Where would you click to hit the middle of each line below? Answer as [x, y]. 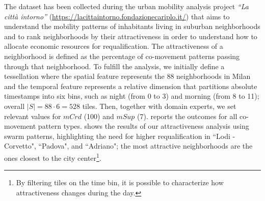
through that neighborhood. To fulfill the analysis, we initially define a [114, 66]
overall [15, 106]
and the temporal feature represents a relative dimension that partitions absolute [131, 86]
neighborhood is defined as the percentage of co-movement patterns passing [122, 56]
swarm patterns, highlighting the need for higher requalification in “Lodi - [120, 136]
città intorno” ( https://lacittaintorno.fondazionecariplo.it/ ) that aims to [117, 16]
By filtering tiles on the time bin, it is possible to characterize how [120, 182]
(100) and [99, 116]
